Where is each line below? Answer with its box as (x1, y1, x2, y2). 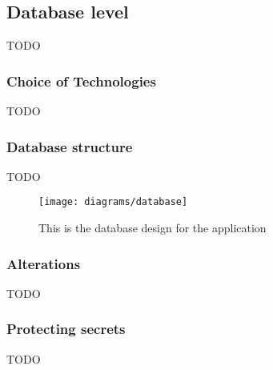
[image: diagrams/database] (38, 196, 188, 208)
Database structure (6, 136, 133, 156)
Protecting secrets (6, 319, 126, 339)
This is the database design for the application (38, 219, 267, 236)
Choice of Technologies (6, 70, 156, 90)
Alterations (6, 253, 81, 273)
